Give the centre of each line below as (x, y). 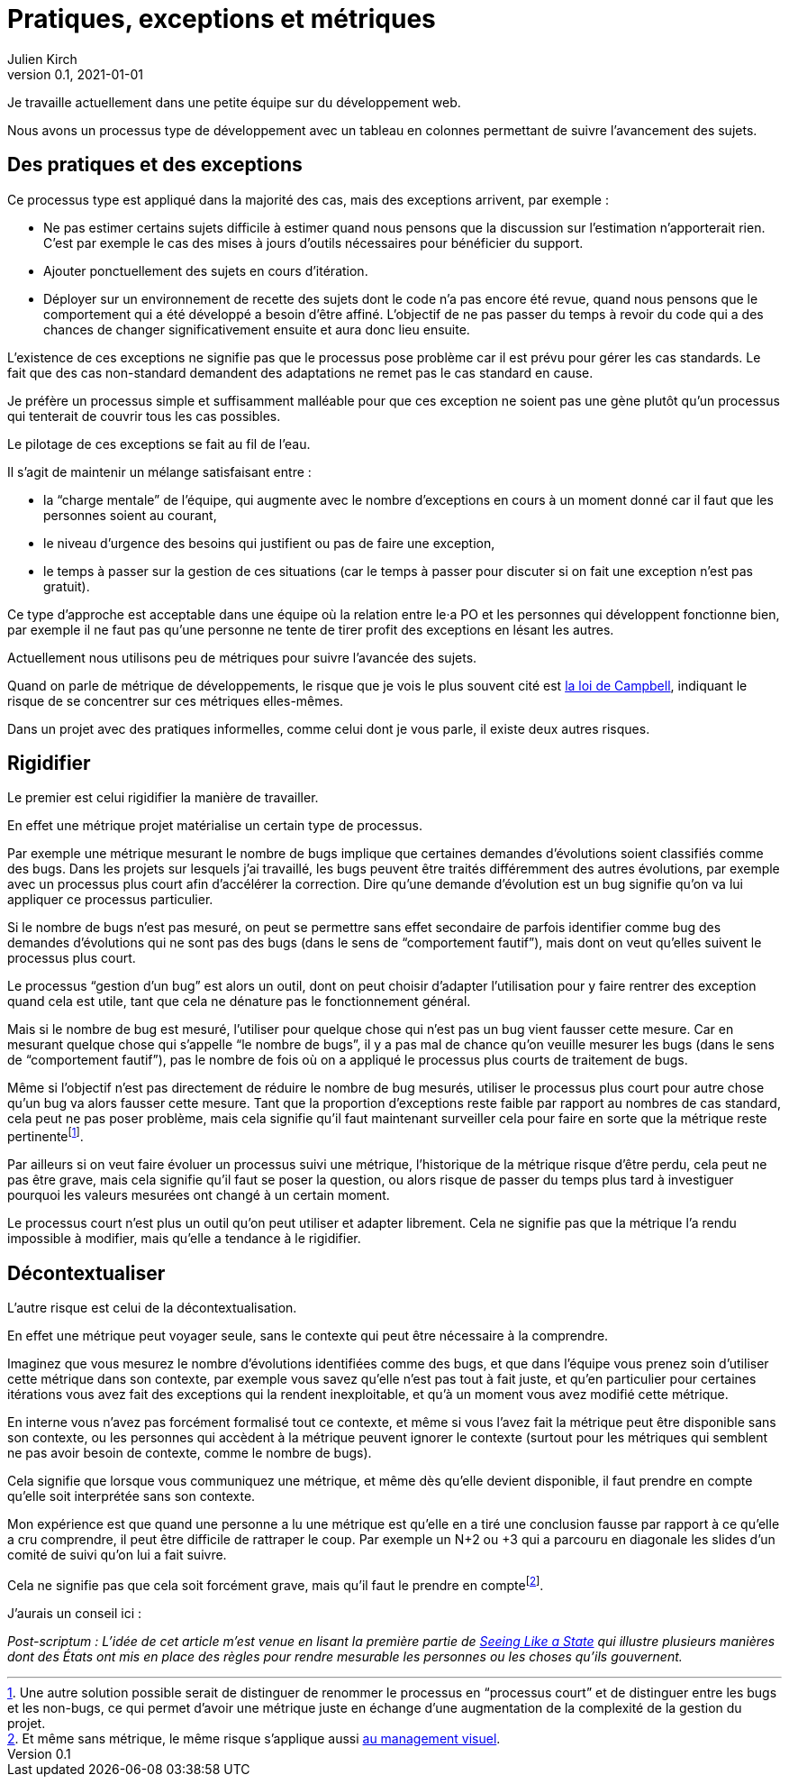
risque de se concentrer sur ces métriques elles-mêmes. (176, 700)
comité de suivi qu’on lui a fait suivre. (117, 1554)
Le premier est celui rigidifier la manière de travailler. (163, 798)
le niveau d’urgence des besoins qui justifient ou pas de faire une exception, (269, 543)
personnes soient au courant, (130, 515)
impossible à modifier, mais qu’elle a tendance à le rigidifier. (184, 1239)
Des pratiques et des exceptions (155, 165)
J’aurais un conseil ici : (75, 1613)
